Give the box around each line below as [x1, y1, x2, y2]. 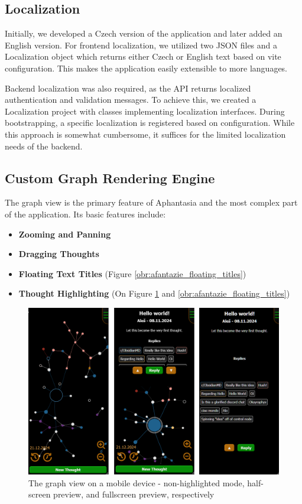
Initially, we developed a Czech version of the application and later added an [5, 27, 282, 40]
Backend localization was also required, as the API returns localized [5, 82, 251, 94]
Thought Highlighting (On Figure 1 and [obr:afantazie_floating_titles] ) [18, 287, 290, 300]
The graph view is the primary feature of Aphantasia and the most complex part [5, 196, 298, 209]
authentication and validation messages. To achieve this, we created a [5, 93, 256, 106]
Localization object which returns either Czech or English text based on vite [5, 50, 281, 63]
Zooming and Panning [18, 227, 111, 240]
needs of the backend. [5, 139, 83, 152]
